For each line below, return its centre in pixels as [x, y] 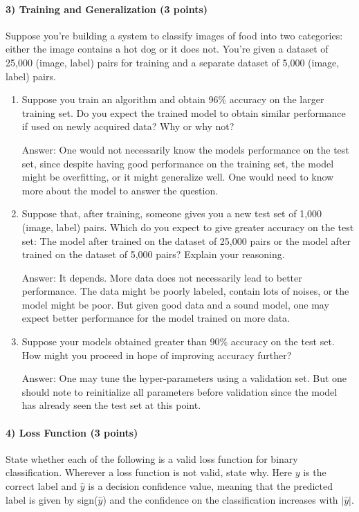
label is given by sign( [52, 499]
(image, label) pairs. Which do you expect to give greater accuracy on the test [188, 227]
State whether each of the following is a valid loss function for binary [152, 458]
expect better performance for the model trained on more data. [156, 318]
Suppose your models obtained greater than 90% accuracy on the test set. [178, 341]
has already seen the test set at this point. [111, 405]
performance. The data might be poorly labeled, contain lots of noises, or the [185, 291]
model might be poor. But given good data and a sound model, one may [175, 304]
